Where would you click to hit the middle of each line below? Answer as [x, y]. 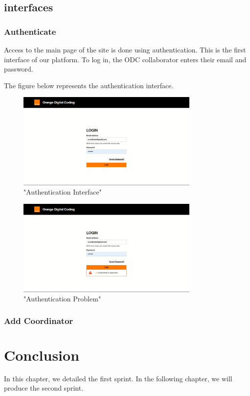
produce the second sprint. [44, 388]
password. [19, 69]
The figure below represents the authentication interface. [89, 85]
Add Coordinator [39, 320]
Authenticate [30, 31]
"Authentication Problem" [62, 299]
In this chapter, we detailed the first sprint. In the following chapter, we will [118, 378]
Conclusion [42, 355]
